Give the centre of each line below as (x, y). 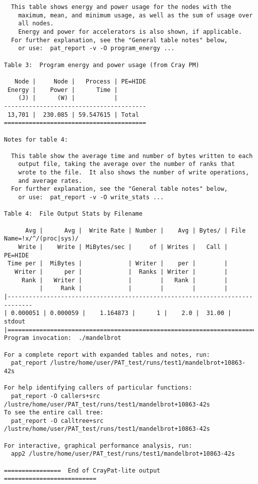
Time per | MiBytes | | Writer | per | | (118, 264)
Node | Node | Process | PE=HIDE (80, 81)
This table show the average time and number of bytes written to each (132, 156)
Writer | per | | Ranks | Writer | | (121, 272)
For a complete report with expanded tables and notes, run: (107, 355)
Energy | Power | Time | (63, 90)
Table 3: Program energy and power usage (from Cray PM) (102, 65)
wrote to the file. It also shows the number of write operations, (133, 173)
